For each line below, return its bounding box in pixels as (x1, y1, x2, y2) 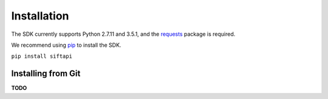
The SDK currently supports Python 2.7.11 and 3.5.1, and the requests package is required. (11, 30, 236, 38)
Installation (11, 9, 69, 22)
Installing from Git (11, 69, 81, 79)
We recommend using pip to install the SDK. (11, 41, 121, 49)
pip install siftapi (11, 53, 73, 60)
